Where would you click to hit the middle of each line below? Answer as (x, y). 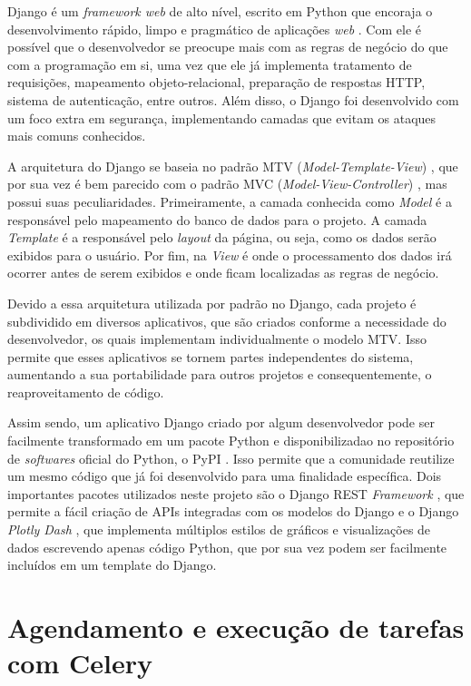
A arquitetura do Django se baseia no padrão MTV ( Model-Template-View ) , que (233, 166)
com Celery (80, 663)
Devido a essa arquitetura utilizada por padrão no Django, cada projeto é (212, 303)
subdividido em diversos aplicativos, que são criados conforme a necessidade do (227, 321)
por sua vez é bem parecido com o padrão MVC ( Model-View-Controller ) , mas (227, 184)
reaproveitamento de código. (86, 392)
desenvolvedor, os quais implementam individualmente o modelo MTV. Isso (217, 339)
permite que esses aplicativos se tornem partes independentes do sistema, (211, 356)
